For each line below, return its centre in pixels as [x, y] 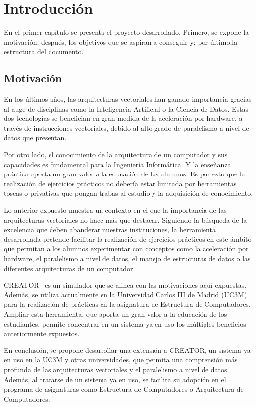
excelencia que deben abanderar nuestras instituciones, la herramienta [110, 229]
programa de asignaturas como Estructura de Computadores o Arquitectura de [124, 389]
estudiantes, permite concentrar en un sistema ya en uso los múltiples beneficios [125, 323]
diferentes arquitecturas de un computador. [70, 268]
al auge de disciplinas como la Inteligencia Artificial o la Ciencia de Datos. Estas [126, 108]
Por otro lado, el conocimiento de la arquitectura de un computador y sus [116, 154]
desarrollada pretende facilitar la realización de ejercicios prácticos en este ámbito [128, 239]
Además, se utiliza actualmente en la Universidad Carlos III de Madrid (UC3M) [126, 294]
